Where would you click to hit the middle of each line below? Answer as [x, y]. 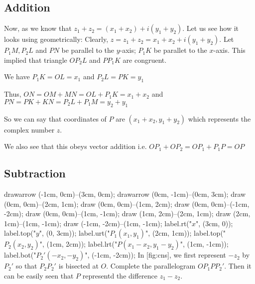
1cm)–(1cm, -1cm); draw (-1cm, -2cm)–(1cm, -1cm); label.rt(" [98, 223]
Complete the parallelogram [153, 266]
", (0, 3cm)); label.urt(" [74, 233]
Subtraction [35, 173]
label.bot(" [20, 255]
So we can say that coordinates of [55, 118]
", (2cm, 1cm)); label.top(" [186, 233]
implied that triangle [36, 60]
